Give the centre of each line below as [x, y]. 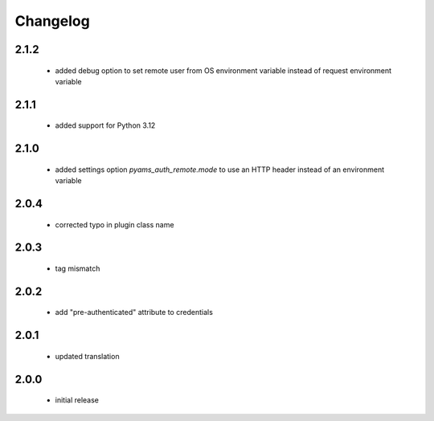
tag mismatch [78, 268]
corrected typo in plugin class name [115, 224]
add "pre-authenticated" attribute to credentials [134, 313]
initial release [77, 400]
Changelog [52, 21]
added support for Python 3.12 [105, 125]
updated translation [87, 356]
